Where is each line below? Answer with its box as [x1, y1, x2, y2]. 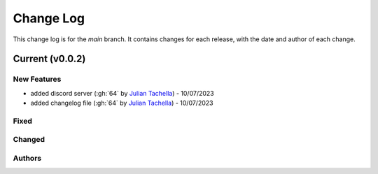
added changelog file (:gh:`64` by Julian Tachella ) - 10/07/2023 [30, 99, 213, 108]
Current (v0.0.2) [13, 53, 86, 65]
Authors [13, 153, 42, 163]
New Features [13, 74, 62, 84]
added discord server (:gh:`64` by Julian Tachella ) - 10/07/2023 [30, 89, 214, 97]
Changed [13, 135, 45, 145]
